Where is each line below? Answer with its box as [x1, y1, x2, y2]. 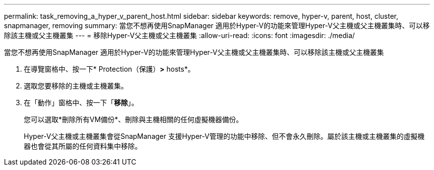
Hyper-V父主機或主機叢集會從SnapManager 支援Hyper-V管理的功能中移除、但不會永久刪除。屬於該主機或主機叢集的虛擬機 [24, 132, 425, 140]
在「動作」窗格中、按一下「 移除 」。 [24, 98, 138, 107]
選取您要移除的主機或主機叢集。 [24, 82, 128, 90]
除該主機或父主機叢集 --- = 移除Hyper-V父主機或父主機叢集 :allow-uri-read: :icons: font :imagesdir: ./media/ [4, 31, 355, 40]
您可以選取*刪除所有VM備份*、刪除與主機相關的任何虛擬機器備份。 [24, 115, 243, 124]
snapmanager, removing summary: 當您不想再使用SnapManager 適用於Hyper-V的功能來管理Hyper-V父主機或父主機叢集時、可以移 [4, 21, 430, 30]
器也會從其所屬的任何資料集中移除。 [24, 142, 142, 150]
